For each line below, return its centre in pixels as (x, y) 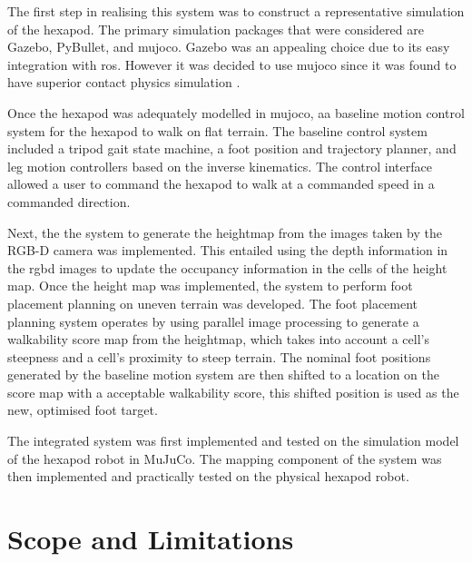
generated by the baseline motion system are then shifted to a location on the (223, 375)
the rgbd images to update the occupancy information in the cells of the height (227, 267)
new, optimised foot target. (83, 410)
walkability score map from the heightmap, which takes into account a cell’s (218, 339)
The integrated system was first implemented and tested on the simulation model (233, 441)
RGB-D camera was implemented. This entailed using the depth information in (228, 250)
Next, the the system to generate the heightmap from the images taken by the (225, 232)
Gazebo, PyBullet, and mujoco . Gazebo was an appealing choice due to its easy (229, 47)
